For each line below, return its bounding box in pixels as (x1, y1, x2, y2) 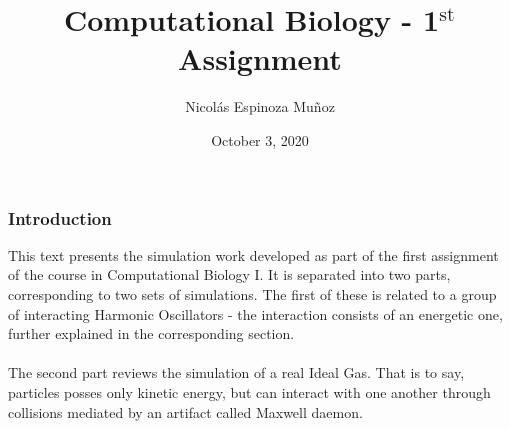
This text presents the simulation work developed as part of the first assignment (8, 244, 499, 265)
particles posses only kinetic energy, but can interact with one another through (8, 381, 491, 402)
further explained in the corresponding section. (8, 323, 295, 344)
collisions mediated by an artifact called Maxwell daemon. (8, 401, 363, 422)
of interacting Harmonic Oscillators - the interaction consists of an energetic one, (8, 303, 503, 324)
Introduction (8, 205, 112, 230)
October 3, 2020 (211, 129, 309, 150)
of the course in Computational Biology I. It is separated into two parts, (8, 264, 451, 285)
